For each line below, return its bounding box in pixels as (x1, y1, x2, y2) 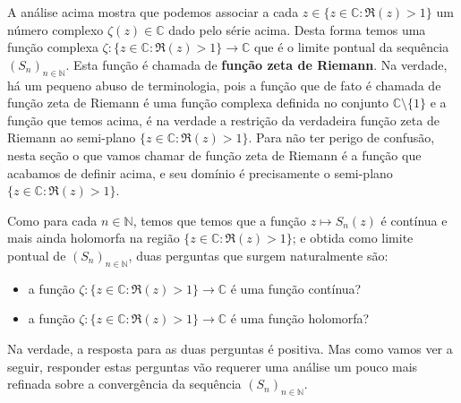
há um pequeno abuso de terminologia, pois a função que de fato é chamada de (7, 75, 441, 94)
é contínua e (380, 210, 448, 229)
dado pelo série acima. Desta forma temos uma (168, 20, 426, 39)
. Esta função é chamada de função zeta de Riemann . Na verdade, (65, 55, 448, 73)
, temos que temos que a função (132, 210, 307, 229)
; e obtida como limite (292, 228, 414, 247)
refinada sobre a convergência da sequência (7, 374, 242, 393)
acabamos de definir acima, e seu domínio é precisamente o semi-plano (7, 163, 393, 182)
